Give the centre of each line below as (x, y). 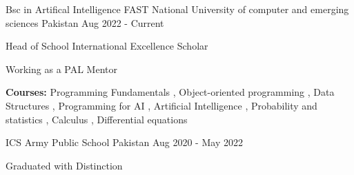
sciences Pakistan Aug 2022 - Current (85, 22)
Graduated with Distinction (64, 165)
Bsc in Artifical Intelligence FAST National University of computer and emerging (177, 9)
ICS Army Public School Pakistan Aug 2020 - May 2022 (124, 142)
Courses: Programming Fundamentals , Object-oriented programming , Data (170, 92)
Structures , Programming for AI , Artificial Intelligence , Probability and (161, 105)
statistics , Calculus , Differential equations (97, 119)
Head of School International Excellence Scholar (107, 46)
